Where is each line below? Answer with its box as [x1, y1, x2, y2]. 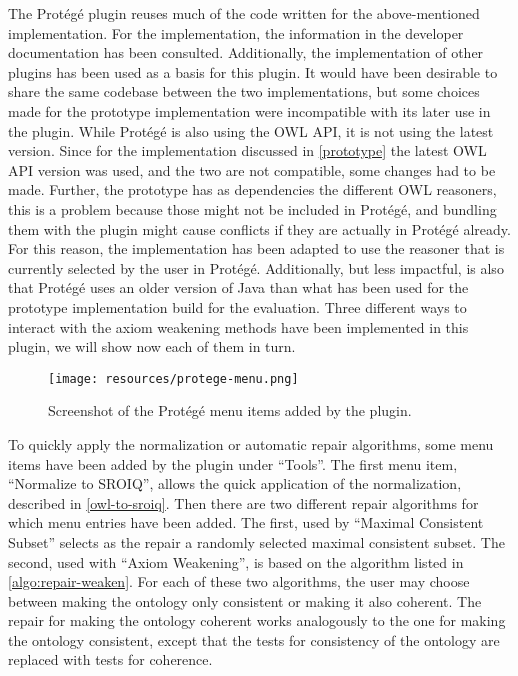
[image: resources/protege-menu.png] [48, 371, 299, 386]
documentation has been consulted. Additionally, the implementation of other [8, 42, 484, 63]
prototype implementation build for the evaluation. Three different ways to [8, 296, 467, 317]
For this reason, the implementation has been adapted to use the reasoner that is [8, 238, 505, 259]
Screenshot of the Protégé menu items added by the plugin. [48, 400, 412, 421]
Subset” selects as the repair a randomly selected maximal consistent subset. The [8, 531, 505, 552]
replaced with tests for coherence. [8, 649, 213, 670]
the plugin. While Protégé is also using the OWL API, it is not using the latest [8, 120, 494, 141]
